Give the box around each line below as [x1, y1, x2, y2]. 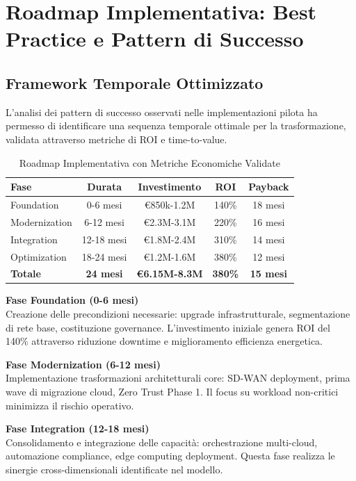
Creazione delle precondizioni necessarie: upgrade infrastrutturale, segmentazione [6, 307, 350, 321]
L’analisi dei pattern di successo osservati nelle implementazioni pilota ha [6, 104, 318, 119]
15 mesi [250, 266, 287, 281]
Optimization [10, 249, 67, 263]
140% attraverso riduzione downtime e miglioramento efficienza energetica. [6, 334, 323, 348]
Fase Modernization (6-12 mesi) [6, 357, 161, 371]
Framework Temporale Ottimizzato [6, 72, 264, 93]
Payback [248, 179, 289, 194]
